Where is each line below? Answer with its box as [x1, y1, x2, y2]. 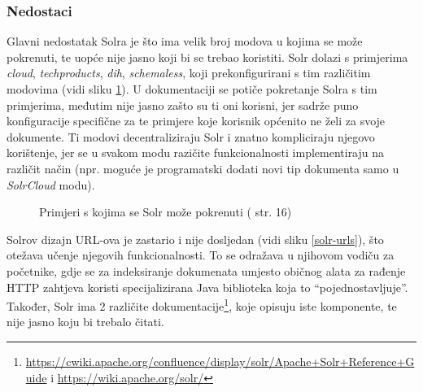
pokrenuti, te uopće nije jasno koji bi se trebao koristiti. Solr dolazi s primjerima [7, 48, 408, 65]
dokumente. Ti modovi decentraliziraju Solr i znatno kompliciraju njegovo [7, 128, 375, 145]
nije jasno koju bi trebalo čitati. [7, 313, 164, 330]
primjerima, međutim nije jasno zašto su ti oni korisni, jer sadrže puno [7, 96, 359, 113]
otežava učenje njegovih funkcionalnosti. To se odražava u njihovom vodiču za [7, 246, 395, 264]
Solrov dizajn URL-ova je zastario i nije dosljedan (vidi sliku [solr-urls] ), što [7, 230, 384, 247]
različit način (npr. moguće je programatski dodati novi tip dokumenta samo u [7, 159, 399, 176]
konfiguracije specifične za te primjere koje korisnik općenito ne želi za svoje [7, 112, 386, 129]
